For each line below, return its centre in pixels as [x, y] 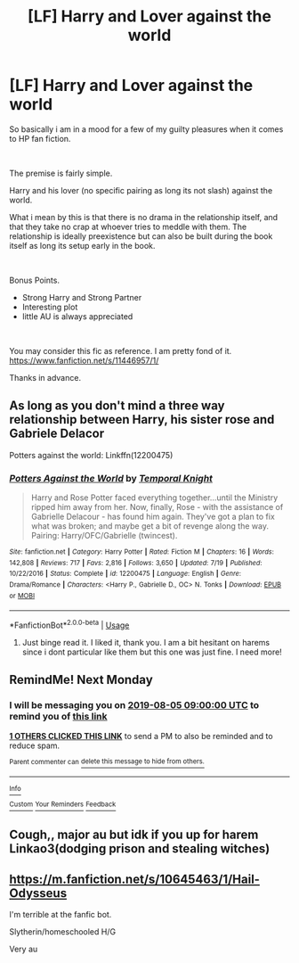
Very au [24, 949]
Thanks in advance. [45, 377]
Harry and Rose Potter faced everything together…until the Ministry [154, 498]
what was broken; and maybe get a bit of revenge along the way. [150, 526]
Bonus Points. [35, 280]
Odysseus [38, 893]
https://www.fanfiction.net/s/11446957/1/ [84, 360]
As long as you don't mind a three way [117, 406]
